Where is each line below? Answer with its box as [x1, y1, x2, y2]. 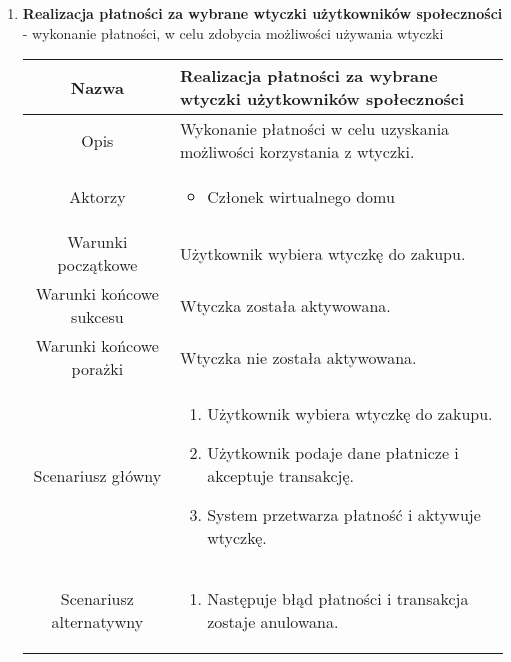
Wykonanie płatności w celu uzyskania [179, 117, 450, 141]
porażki [71, 357, 124, 381]
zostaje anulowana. [207, 610, 339, 634]
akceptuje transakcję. [207, 464, 354, 488]
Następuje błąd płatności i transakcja [207, 587, 469, 611]
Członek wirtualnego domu [207, 185, 395, 209]
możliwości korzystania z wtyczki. [179, 140, 415, 164]
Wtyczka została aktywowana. [179, 293, 391, 317]
